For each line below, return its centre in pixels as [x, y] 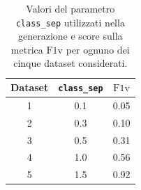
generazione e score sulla [70, 36]
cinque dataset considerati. [70, 63]
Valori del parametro [70, 8]
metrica [27, 49]
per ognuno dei [98, 49]
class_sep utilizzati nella [70, 22]
